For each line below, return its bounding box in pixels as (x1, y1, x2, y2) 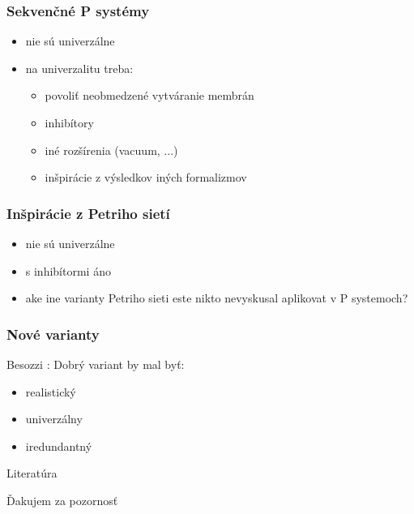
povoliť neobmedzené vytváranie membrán (45, 87, 254, 104)
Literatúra (6, 465, 58, 482)
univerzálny (25, 410, 83, 427)
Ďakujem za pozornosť (6, 491, 118, 508)
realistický (25, 383, 76, 400)
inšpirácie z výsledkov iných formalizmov (45, 169, 247, 186)
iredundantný (25, 437, 92, 454)
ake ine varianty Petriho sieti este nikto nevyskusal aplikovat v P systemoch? (25, 289, 408, 306)
